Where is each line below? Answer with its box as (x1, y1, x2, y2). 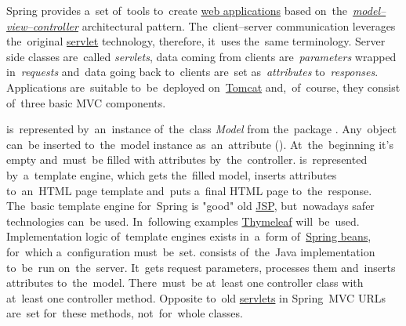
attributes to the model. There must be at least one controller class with (6, 274, 364, 291)
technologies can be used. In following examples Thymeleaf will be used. (6, 212, 360, 229)
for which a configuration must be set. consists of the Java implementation (6, 243, 375, 259)
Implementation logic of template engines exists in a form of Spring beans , (6, 228, 372, 244)
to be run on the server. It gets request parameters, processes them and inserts (6, 259, 396, 275)
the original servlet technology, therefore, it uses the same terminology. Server (6, 33, 386, 49)
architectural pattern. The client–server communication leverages (82, 17, 396, 34)
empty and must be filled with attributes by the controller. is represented (6, 151, 368, 168)
